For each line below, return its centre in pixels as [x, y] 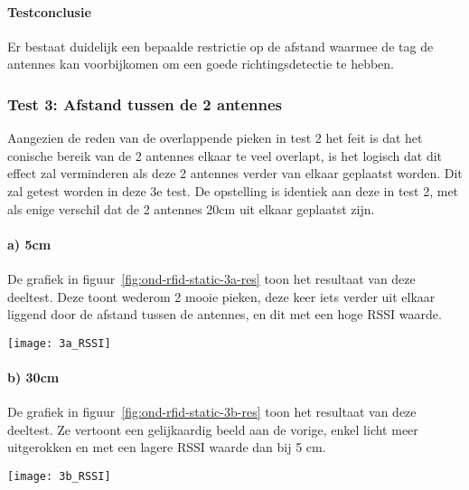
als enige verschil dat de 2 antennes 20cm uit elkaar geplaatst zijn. [191, 208]
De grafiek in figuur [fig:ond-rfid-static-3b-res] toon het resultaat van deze [212, 412]
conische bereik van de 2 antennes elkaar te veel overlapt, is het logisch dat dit [225, 155]
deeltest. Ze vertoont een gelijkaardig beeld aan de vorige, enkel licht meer [213, 429]
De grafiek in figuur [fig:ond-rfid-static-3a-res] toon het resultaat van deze [211, 278]
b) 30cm [33, 377]
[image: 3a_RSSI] [59, 343]
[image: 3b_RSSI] [59, 476]
